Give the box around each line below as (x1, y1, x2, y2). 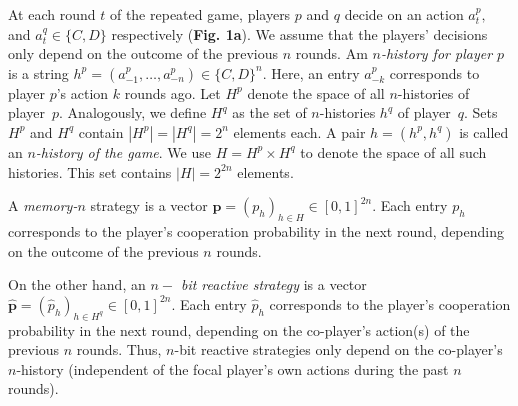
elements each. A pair (233, 121, 366, 142)
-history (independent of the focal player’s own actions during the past (16, 358, 449, 379)
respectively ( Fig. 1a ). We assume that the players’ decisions (111, 23, 488, 44)
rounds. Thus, (76, 339, 162, 360)
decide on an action (344, 4, 464, 24)
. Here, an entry (262, 62, 360, 83)
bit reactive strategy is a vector (180, 274, 367, 295)
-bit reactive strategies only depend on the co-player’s (174, 339, 503, 360)
